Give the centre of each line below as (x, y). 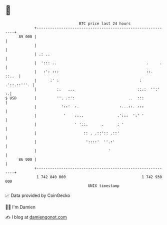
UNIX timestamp (104, 186)
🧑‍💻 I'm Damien (20, 207)
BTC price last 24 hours (105, 24)
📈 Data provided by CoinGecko (38, 195)
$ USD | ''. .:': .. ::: (74, 98)
